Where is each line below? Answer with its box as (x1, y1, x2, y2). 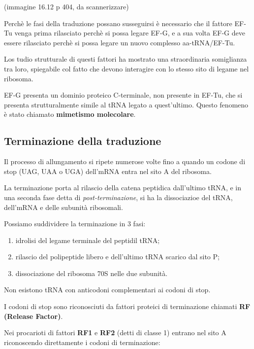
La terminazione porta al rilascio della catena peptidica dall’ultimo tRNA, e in (4, 182, 242, 193)
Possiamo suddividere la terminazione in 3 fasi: (4, 218, 146, 229)
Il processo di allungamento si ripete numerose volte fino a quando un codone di (4, 156, 246, 167)
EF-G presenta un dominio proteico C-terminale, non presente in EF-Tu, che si (4, 90, 243, 100)
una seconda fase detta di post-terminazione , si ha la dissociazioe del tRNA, (4, 192, 233, 202)
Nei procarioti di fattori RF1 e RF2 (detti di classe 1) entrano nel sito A (4, 327, 226, 338)
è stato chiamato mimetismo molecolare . (4, 109, 136, 119)
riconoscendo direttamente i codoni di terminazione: (4, 337, 160, 347)
